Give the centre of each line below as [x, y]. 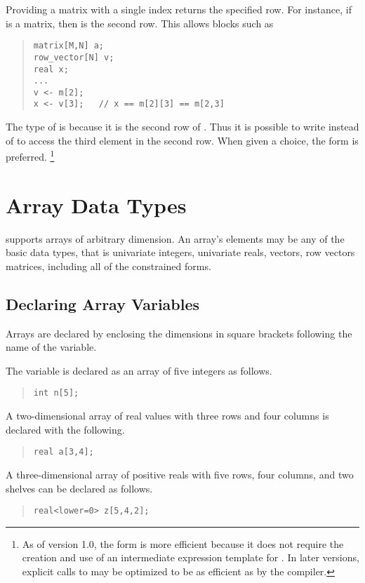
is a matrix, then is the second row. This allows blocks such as [140, 23]
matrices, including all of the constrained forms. [108, 266]
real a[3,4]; [64, 452]
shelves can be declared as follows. [79, 488]
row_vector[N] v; [74, 57]
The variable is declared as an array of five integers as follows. [139, 370]
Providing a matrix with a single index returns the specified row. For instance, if [179, 9]
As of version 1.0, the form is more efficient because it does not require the [183, 543]
